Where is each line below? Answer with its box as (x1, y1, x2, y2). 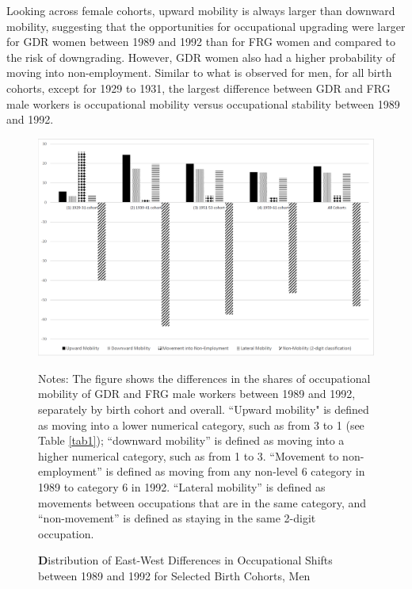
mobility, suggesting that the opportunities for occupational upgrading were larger (6, 17, 406, 34)
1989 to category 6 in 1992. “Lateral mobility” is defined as (38, 479, 326, 495)
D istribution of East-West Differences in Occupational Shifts (38, 552, 333, 568)
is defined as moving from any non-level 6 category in (105, 463, 365, 480)
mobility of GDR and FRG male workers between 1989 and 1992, (38, 385, 356, 402)
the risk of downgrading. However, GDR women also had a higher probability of (6, 48, 395, 65)
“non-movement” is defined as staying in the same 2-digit (38, 510, 316, 526)
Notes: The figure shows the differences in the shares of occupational (38, 369, 371, 386)
